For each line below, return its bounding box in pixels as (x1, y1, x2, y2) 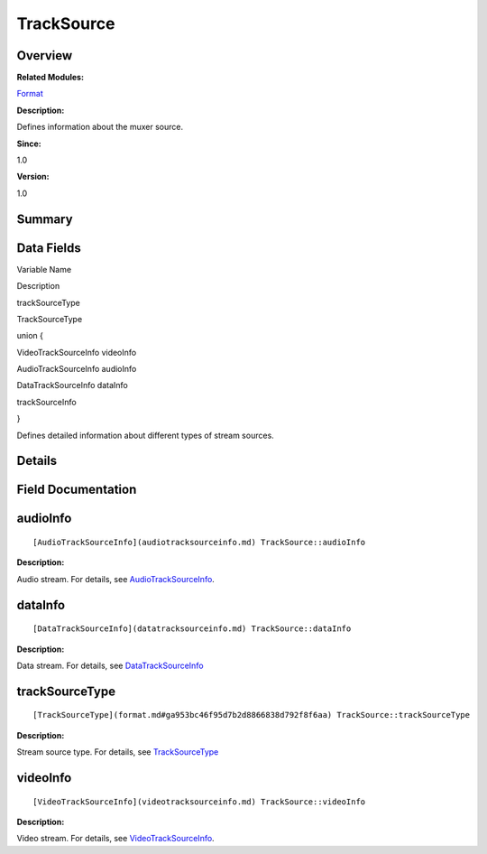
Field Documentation (16, 482, 137, 497)
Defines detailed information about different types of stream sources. (16, 430, 274, 441)
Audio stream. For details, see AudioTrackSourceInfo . (16, 573, 216, 584)
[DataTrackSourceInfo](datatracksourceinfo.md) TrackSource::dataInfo (32, 624, 352, 634)
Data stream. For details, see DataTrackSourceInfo (16, 660, 204, 672)
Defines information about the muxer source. (16, 122, 184, 133)
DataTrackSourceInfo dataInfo (16, 380, 128, 391)
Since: (16, 138, 41, 149)
